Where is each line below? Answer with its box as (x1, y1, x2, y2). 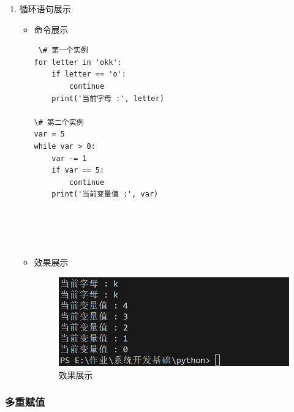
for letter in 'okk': (34, 58, 122, 67)
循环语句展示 (19, 2, 71, 15)
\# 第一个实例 (38, 46, 88, 55)
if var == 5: (51, 166, 105, 175)
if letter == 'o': (51, 70, 126, 79)
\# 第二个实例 (34, 118, 84, 127)
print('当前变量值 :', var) (51, 190, 159, 199)
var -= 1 (51, 154, 87, 163)
